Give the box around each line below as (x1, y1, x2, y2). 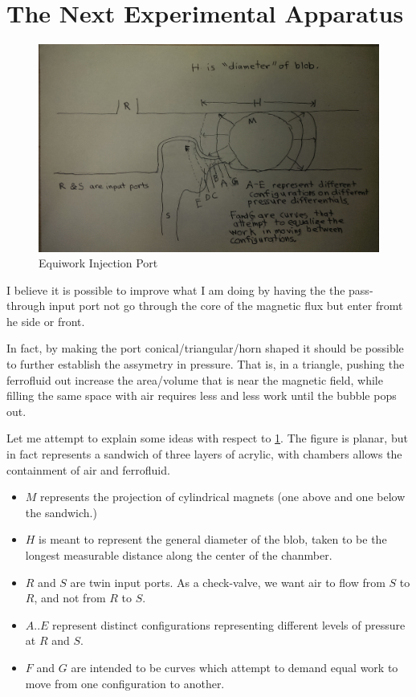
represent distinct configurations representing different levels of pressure (52, 616, 406, 633)
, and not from (34, 589, 106, 606)
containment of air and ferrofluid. (6, 461, 170, 478)
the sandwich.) (25, 503, 97, 520)
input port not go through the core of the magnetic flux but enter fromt (48, 297, 403, 314)
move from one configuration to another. (25, 675, 225, 691)
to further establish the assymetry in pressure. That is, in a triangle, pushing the (6, 356, 405, 373)
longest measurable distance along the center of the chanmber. (25, 547, 332, 563)
